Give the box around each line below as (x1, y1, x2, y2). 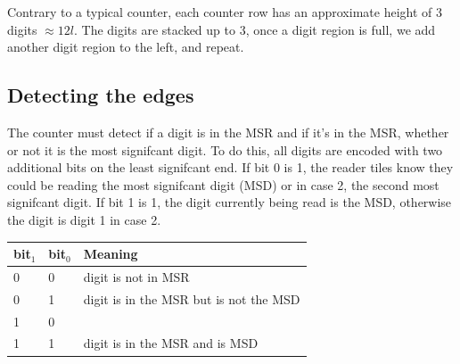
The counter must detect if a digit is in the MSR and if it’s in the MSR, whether (7, 122, 449, 141)
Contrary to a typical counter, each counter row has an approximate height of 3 (7, 3, 442, 21)
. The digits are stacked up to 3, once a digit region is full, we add (73, 20, 436, 38)
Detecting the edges (7, 81, 194, 109)
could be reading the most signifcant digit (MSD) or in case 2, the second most (7, 175, 439, 194)
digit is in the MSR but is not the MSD (83, 289, 300, 308)
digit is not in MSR (83, 267, 190, 285)
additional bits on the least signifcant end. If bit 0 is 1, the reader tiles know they (7, 158, 454, 177)
